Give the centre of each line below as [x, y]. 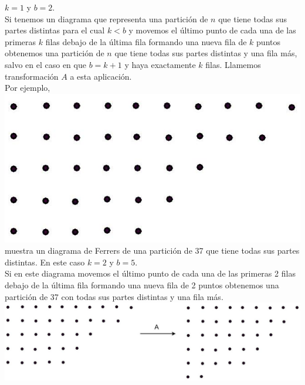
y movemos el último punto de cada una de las [212, 30]
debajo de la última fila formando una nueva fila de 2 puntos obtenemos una [142, 285]
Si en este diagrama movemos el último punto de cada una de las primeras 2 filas [150, 273]
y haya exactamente [160, 64]
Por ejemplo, [28, 88]
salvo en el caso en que [45, 64]
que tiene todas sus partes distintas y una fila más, [206, 53]
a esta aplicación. [101, 76]
